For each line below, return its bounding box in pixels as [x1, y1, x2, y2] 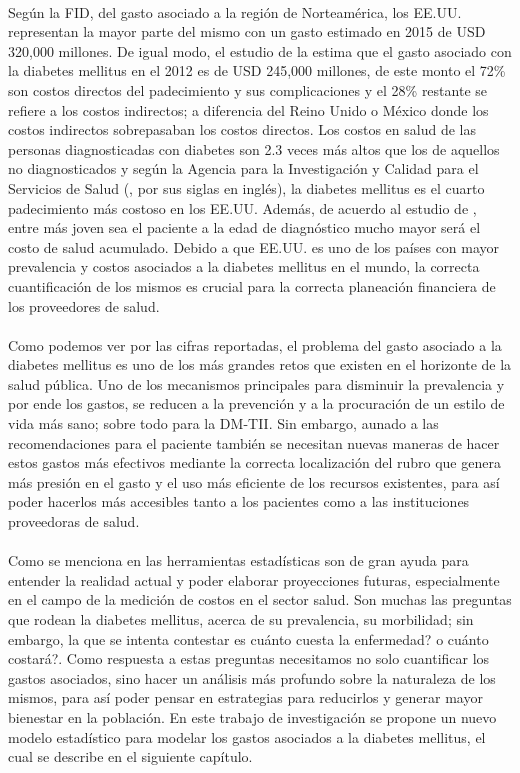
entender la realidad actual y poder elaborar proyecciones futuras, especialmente [8, 569, 500, 590]
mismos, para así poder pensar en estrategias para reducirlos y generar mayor [8, 687, 483, 708]
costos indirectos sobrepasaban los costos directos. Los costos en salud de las [8, 119, 476, 140]
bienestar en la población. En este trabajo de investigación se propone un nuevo [8, 706, 497, 727]
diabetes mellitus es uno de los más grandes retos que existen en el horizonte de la [8, 354, 512, 375]
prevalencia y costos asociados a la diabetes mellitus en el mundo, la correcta [8, 256, 480, 277]
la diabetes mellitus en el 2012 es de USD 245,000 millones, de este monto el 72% [8, 60, 506, 81]
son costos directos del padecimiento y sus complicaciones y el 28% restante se [8, 79, 487, 100]
